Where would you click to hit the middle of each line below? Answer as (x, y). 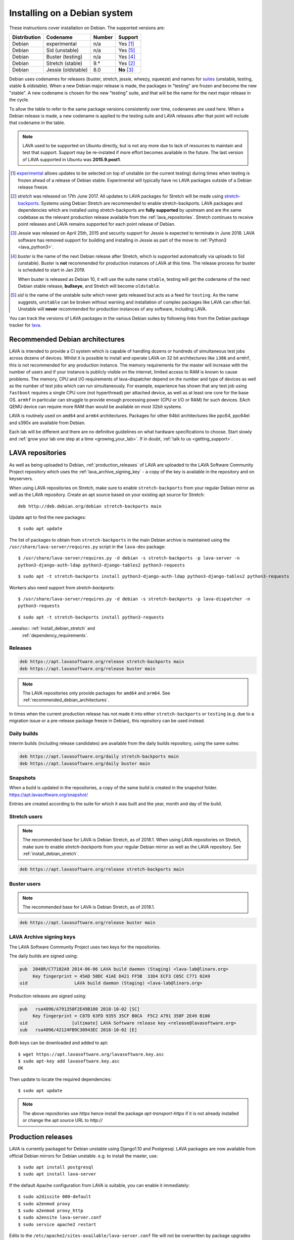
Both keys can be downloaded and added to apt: (59, 1043)
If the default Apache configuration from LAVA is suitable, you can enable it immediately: (99, 1185)
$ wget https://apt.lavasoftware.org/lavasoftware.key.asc (91, 1054)
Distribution (26, 37)
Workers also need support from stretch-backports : (62, 587)
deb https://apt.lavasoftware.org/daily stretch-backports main (99, 757)
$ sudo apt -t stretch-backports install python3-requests (91, 617)
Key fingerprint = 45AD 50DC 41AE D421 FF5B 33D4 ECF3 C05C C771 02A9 (121, 976)
